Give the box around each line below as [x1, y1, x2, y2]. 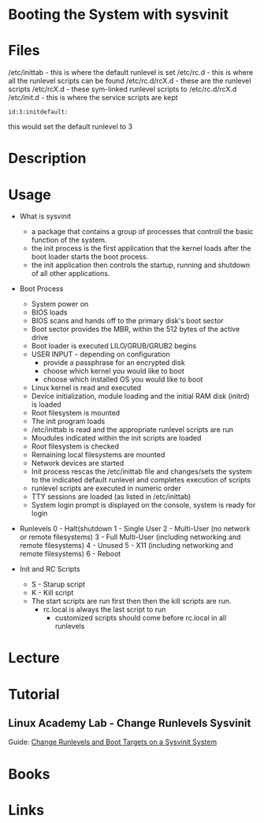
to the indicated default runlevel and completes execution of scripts [31, 475, 251, 485]
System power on [31, 300, 89, 309]
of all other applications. [31, 269, 110, 278]
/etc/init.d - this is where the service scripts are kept [8, 93, 179, 102]
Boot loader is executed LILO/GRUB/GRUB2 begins [31, 341, 197, 351]
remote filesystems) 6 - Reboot [19, 549, 121, 559]
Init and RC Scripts [19, 564, 80, 574]
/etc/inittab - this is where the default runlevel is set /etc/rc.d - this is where [8, 68, 254, 77]
